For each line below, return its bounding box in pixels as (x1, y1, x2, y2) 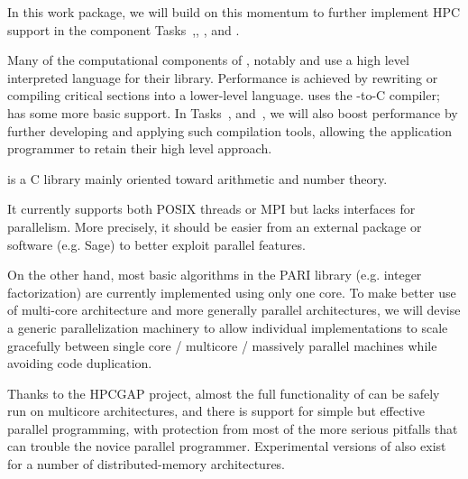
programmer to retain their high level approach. (7, 139, 272, 158)
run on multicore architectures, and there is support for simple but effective (7, 401, 425, 420)
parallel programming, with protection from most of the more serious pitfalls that (7, 419, 458, 438)
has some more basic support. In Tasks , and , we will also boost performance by (7, 103, 458, 122)
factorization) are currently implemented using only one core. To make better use (7, 282, 456, 301)
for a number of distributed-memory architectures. (7, 455, 286, 474)
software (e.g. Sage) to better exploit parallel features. (7, 235, 306, 253)
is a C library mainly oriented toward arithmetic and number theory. (7, 169, 388, 188)
